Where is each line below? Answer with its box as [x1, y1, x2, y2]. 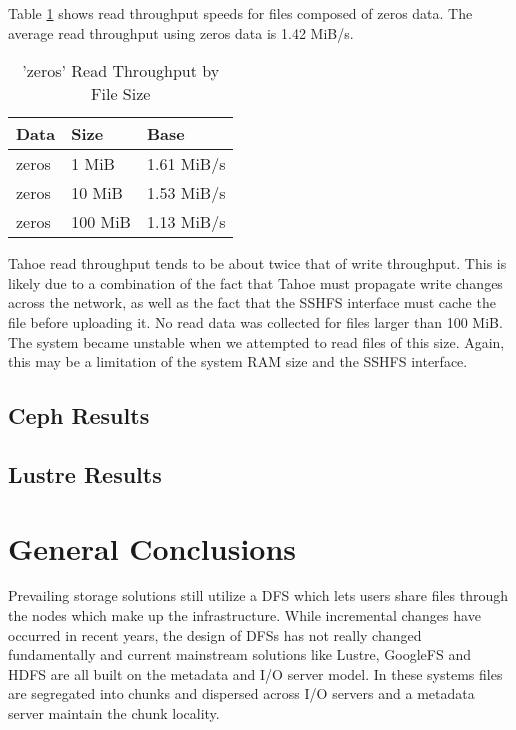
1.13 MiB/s [146, 210, 226, 234]
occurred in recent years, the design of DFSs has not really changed [8, 624, 422, 645]
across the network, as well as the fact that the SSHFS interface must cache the [8, 292, 496, 313]
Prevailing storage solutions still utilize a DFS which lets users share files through [8, 585, 509, 606]
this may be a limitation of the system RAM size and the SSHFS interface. [8, 351, 468, 372]
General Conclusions [8, 527, 297, 568]
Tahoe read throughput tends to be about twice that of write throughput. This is [8, 253, 507, 274]
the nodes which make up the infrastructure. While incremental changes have [8, 605, 481, 626]
